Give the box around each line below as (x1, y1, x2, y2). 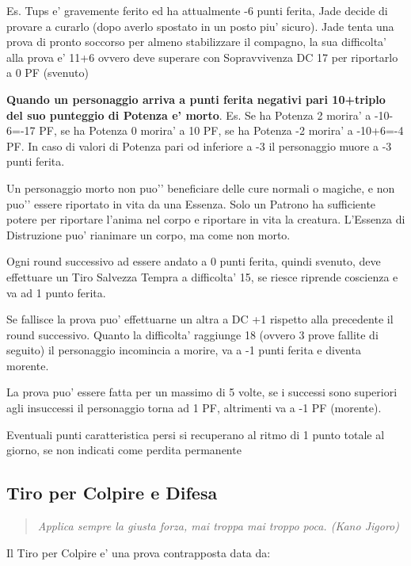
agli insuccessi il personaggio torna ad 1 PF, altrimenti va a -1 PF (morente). (6, 400, 382, 416)
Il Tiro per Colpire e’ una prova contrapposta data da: (6, 544, 271, 560)
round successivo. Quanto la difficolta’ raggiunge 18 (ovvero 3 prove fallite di (6, 326, 379, 342)
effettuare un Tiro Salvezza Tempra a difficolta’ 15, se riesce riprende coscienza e (6, 268, 398, 285)
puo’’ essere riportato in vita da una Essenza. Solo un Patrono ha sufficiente (6, 195, 376, 212)
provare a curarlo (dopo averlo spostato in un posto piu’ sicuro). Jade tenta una (6, 17, 394, 34)
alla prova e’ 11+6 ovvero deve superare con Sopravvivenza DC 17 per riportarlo (6, 48, 398, 65)
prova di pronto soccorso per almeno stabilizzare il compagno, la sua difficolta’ (6, 33, 386, 50)
